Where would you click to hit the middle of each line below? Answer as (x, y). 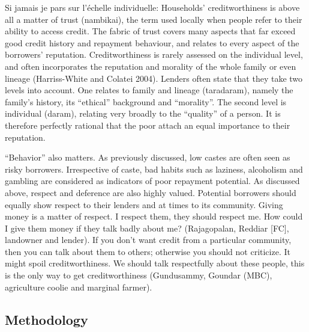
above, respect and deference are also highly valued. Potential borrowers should (151, 192)
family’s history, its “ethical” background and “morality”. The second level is (146, 101)
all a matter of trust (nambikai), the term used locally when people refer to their (154, 19)
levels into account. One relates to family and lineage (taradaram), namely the (149, 90)
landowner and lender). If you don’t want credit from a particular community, (148, 240)
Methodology (46, 319)
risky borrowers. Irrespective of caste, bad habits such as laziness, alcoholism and (154, 169)
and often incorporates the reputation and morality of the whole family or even (151, 66)
